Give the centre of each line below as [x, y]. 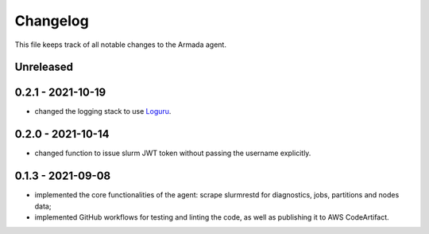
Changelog [52, 21]
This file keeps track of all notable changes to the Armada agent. [120, 45]
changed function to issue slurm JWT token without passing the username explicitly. [173, 153]
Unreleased [44, 67]
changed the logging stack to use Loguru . [103, 111]
